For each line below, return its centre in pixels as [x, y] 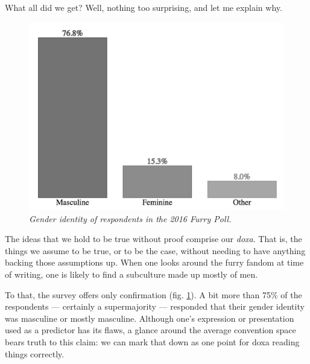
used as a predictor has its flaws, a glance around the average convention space [150, 330]
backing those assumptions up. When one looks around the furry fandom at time [154, 262]
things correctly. [35, 353]
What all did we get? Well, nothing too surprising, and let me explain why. [144, 7]
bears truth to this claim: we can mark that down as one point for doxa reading [152, 341]
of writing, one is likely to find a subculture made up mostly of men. [131, 274]
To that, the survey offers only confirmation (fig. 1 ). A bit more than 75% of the [153, 294]
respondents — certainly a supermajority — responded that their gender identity [155, 306]
